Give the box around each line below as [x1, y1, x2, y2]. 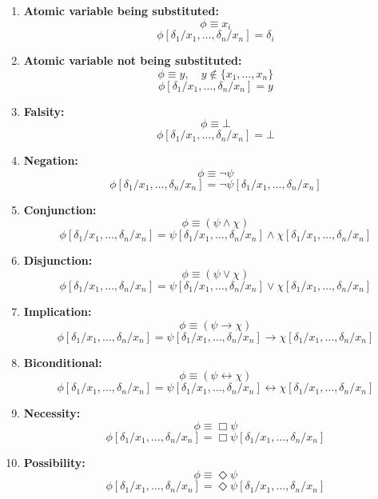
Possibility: [23, 453, 86, 470]
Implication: [23, 303, 92, 320]
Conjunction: [23, 201, 97, 218]
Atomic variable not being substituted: [23, 52, 242, 69]
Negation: [23, 152, 78, 169]
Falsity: [23, 102, 65, 119]
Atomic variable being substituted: [23, 2, 219, 18]
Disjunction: [23, 252, 93, 269]
